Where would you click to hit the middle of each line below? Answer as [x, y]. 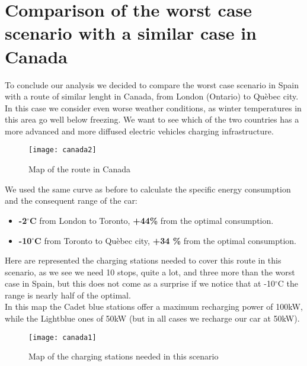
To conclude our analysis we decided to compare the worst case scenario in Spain [152, 84]
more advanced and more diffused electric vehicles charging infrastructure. [139, 131]
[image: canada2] [63, 150]
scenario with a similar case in [131, 33]
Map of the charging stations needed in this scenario [124, 356]
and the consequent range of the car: [71, 200]
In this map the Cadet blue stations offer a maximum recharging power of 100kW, [154, 306]
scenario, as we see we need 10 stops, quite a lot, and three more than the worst [150, 272]
